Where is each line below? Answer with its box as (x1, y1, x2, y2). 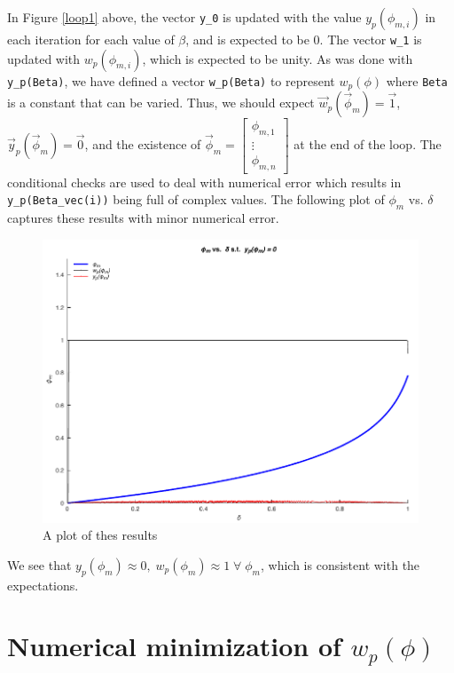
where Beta (386, 71, 448, 90)
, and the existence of (84, 134, 201, 153)
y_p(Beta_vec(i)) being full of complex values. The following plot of (7, 190, 385, 209)
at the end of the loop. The (294, 134, 442, 153)
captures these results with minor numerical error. (7, 209, 279, 227)
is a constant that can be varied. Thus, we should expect (7, 93, 315, 112)
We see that (7, 555, 72, 574)
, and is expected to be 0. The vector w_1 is (185, 30, 422, 48)
